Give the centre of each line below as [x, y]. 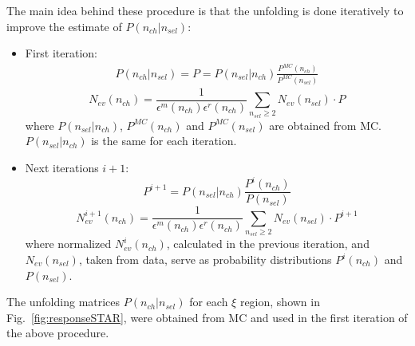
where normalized [68, 244]
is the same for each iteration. [164, 141]
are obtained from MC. [325, 125]
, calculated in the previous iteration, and [268, 244]
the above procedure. [58, 333]
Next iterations [62, 168]
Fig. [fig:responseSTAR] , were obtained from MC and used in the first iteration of [207, 317]
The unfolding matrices [63, 302]
